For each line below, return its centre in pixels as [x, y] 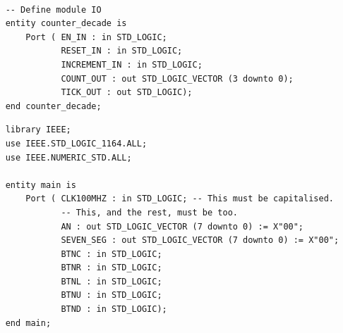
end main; [28, 323]
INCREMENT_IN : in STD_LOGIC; [132, 64]
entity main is [41, 185]
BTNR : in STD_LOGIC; [112, 268]
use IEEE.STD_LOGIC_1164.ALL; [76, 143]
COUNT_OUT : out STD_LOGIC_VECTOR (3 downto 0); [177, 78]
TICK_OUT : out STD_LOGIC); [127, 93]
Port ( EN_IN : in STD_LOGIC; [96, 37]
